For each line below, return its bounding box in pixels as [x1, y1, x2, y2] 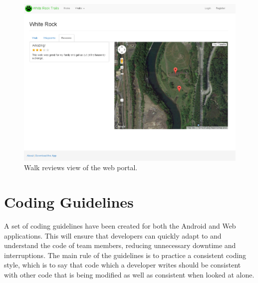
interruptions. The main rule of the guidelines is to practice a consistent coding [4, 250, 247, 260]
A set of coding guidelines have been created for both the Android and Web [4, 221, 236, 231]
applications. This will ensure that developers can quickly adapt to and [4, 230, 222, 241]
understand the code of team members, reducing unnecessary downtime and [4, 240, 236, 251]
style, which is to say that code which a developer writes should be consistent [4, 260, 241, 270]
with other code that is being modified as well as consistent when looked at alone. [4, 269, 255, 280]
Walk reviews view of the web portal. [24, 162, 138, 173]
